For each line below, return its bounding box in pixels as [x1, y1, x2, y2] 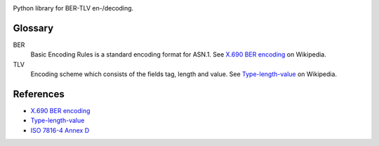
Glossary [13, 22, 54, 34]
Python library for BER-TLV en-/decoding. [13, 4, 134, 12]
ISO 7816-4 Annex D [30, 126, 90, 134]
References [13, 88, 65, 100]
